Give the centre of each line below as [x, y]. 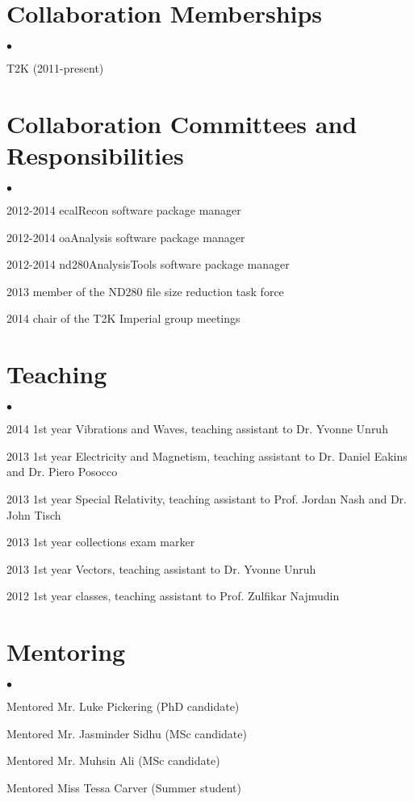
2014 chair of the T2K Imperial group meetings [123, 318]
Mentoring [66, 652]
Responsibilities [95, 155]
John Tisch [34, 514]
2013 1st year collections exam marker [101, 542]
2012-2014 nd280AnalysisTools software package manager [148, 264]
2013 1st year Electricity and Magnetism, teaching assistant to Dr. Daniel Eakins [207, 455]
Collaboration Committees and [182, 123]
